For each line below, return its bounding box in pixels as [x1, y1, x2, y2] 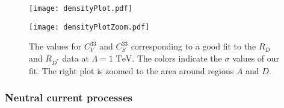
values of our [232, 51, 280, 64]
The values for [29, 40, 82, 52]
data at [62, 51, 89, 64]
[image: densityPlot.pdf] [29, 4, 132, 13]
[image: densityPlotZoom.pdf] [29, 22, 150, 31]
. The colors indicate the [132, 51, 222, 64]
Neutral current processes [5, 90, 132, 105]
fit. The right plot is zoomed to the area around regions [29, 64, 234, 77]
